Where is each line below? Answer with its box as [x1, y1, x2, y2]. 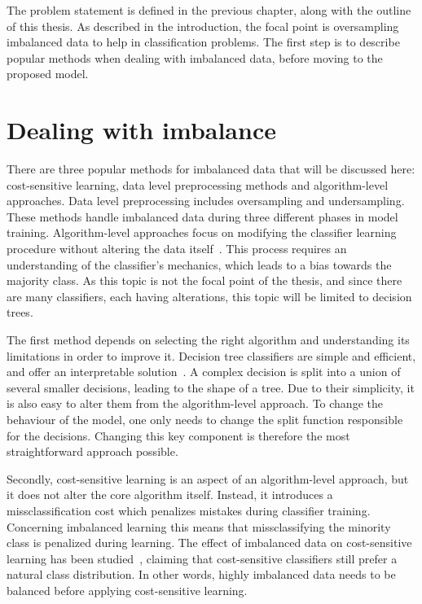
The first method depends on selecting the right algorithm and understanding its [7, 331, 410, 348]
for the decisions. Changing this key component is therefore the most [7, 427, 350, 444]
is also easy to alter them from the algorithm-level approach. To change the [7, 395, 383, 412]
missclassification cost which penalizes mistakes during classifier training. [7, 501, 371, 519]
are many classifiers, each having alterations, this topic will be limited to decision [7, 287, 412, 304]
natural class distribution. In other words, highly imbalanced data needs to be [7, 566, 396, 583]
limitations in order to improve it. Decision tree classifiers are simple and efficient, [7, 347, 416, 364]
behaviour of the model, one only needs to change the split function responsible [7, 411, 403, 427]
